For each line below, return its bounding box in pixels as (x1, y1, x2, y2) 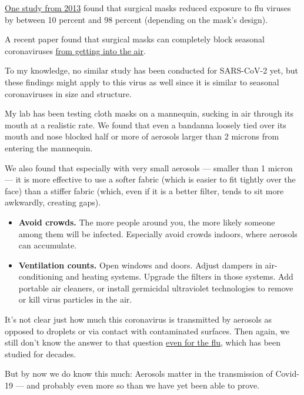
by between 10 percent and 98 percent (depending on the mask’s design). (5, 13, 268, 25)
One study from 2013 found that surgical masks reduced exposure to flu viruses (5, 2, 291, 14)
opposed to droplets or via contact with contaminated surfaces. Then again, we (5, 324, 290, 337)
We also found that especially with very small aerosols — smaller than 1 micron (5, 161, 293, 174)
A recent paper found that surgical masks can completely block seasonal (5, 33, 265, 45)
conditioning (18, 270, 64, 283)
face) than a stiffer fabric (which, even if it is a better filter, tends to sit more (5, 184, 284, 197)
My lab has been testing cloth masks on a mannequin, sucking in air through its (5, 107, 293, 120)
